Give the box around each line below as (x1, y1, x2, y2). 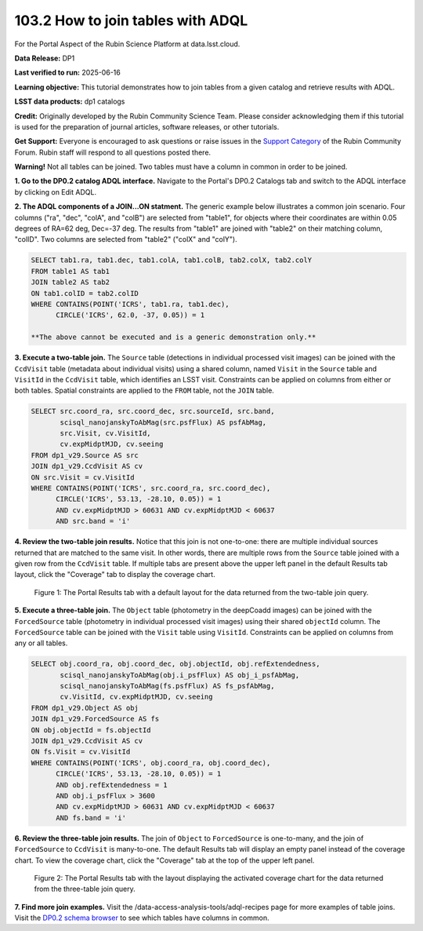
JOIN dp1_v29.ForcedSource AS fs (31, 714, 160, 724)
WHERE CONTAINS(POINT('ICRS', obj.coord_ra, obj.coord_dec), (31, 758, 271, 767)
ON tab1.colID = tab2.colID (31, 289, 139, 298)
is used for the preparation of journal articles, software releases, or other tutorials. (14, 122, 280, 131)
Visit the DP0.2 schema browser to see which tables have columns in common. (14, 913, 269, 922)
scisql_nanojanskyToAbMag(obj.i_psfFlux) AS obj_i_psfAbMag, (60, 670, 300, 679)
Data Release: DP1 (14, 53, 75, 63)
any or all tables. (14, 638, 68, 648)
